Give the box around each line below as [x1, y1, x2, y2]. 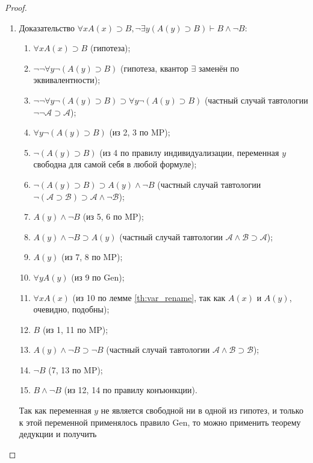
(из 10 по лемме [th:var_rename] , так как [72, 291, 226, 303]
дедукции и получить [19, 427, 97, 440]
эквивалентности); [33, 73, 101, 86]
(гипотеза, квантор [120, 61, 188, 74]
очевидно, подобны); [33, 303, 110, 315]
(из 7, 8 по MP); [61, 250, 123, 263]
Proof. [5, 1, 27, 13]
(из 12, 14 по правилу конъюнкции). [64, 384, 197, 396]
